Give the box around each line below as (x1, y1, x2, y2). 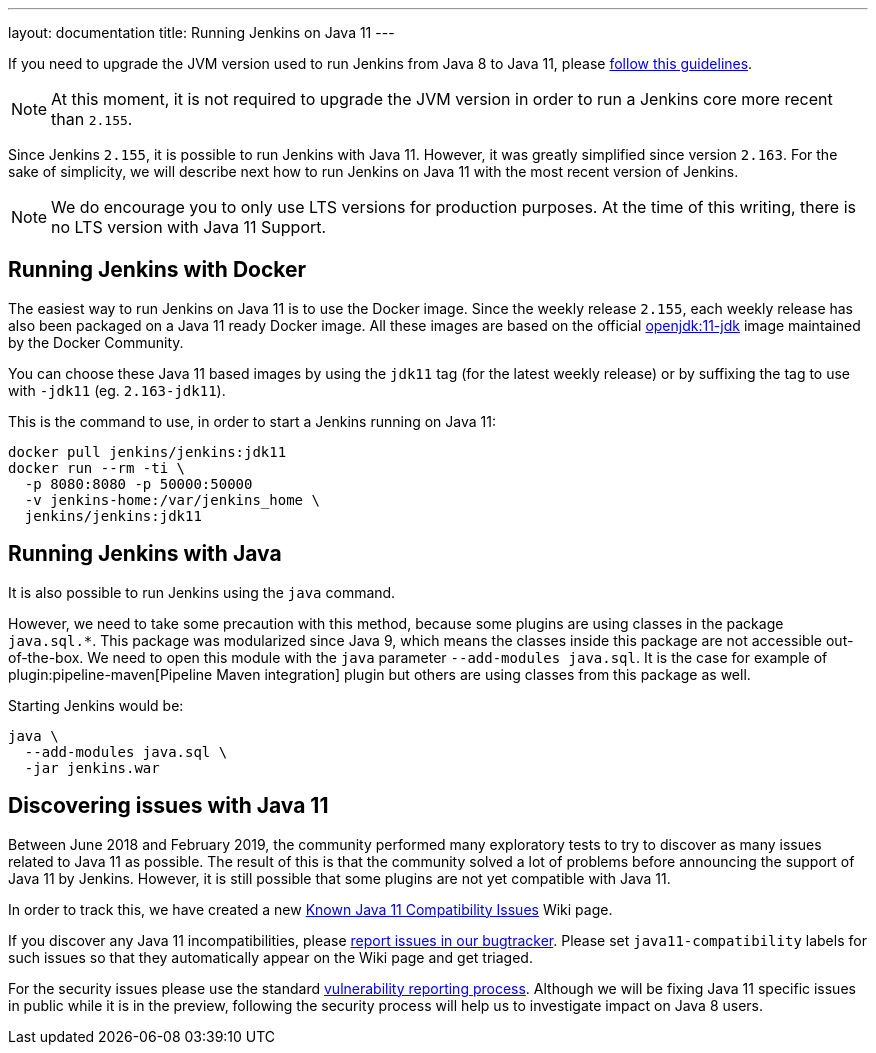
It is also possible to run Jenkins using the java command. (8, 583, 396, 601)
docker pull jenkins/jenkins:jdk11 (8, 443, 287, 460)
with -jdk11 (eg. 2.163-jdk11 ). (8, 381, 226, 399)
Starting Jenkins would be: (8, 696, 184, 714)
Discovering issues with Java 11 (8, 793, 329, 819)
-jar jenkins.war (24, 759, 160, 776)
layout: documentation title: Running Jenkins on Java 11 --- (8, 24, 395, 41)
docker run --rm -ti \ (8, 459, 186, 476)
